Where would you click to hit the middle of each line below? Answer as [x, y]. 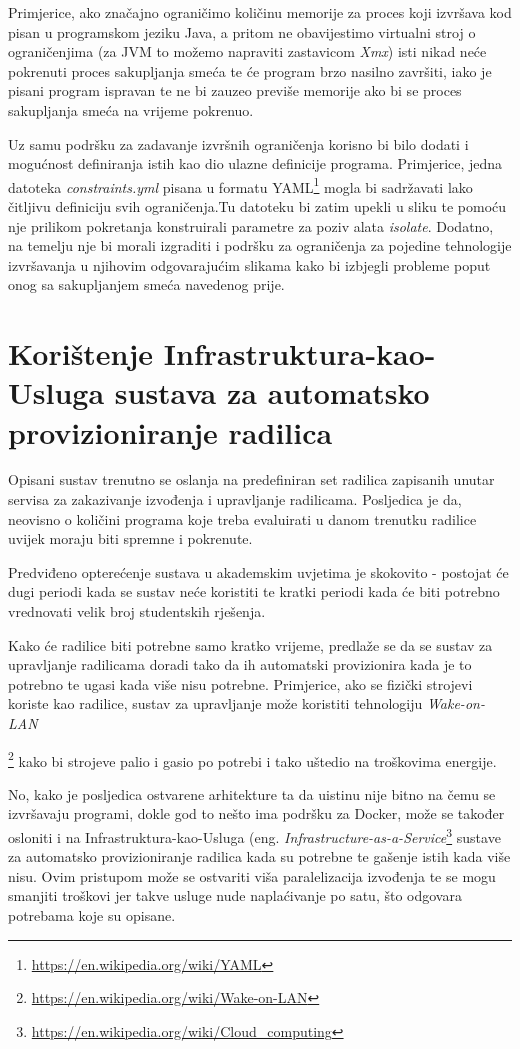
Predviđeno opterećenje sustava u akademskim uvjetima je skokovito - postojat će [258, 571]
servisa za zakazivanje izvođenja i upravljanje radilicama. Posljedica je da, [235, 499]
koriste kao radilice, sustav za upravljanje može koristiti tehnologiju [215, 703]
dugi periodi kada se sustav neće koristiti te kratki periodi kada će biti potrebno [254, 591]
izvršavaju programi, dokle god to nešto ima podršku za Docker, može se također [256, 813]
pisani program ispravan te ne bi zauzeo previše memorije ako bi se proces [235, 90]
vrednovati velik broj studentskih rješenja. [137, 611]
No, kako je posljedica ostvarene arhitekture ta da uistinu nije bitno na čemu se [252, 793]
